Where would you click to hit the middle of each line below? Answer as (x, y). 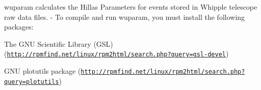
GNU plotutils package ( (43, 71)
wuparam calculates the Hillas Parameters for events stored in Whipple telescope (131, 7)
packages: (19, 27)
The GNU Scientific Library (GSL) (59, 43)
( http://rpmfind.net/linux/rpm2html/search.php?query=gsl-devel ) (116, 54)
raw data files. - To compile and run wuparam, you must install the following (125, 17)
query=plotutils (32, 82)
